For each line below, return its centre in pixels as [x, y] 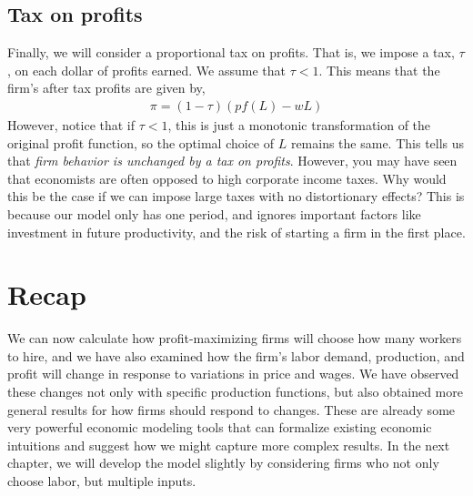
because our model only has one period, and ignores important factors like [214, 213]
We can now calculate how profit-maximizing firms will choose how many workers [235, 338]
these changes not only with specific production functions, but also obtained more [235, 392]
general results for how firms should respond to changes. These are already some [231, 409]
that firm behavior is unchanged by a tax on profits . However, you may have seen [232, 161]
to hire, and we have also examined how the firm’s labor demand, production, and [236, 355]
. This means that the [379, 70]
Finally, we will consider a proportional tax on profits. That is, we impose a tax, [231, 52]
